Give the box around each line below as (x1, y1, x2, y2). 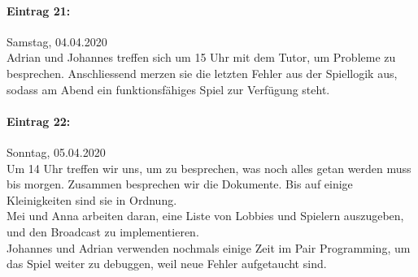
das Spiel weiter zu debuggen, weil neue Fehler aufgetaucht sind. (7, 255, 327, 272)
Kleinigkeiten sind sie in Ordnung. (7, 191, 177, 208)
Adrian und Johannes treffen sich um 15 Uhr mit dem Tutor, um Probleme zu (7, 49, 396, 66)
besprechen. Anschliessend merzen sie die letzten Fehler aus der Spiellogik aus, (7, 64, 398, 81)
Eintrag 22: (7, 112, 71, 129)
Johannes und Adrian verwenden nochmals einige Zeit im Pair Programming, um (7, 239, 411, 256)
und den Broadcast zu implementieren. (7, 223, 199, 240)
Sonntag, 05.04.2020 (7, 143, 106, 160)
